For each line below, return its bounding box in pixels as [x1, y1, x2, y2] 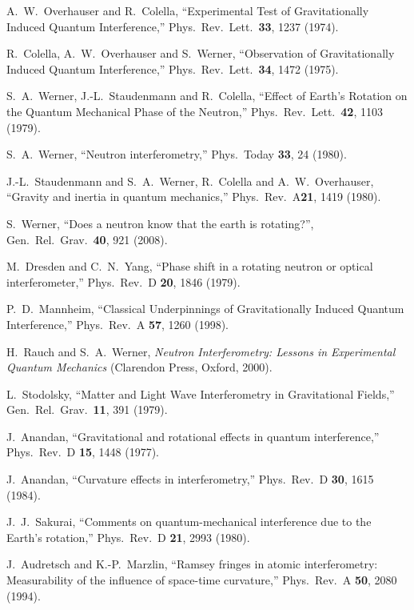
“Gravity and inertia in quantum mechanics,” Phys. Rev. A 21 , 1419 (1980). [6, 188, 381, 205]
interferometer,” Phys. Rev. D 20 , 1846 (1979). [6, 273, 241, 290]
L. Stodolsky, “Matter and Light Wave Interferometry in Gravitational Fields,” [6, 385, 395, 402]
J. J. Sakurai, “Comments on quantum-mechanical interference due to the [6, 513, 372, 530]
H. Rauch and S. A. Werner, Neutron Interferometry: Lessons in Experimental [6, 343, 396, 359]
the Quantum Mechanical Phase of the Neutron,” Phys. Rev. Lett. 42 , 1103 [6, 102, 383, 119]
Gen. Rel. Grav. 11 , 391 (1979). [6, 401, 168, 418]
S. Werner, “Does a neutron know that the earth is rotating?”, [6, 215, 314, 231]
